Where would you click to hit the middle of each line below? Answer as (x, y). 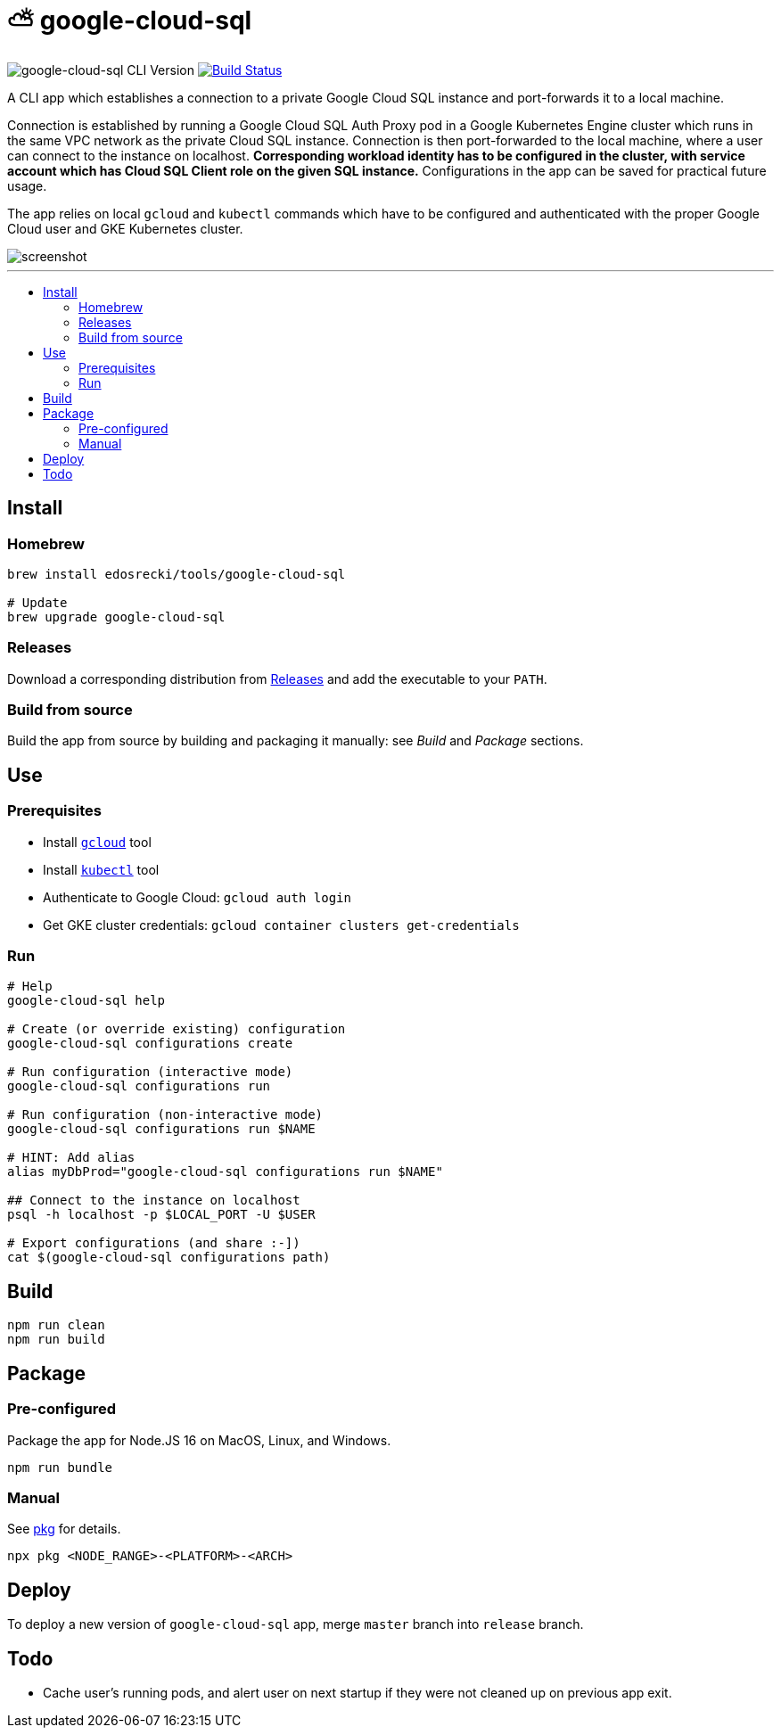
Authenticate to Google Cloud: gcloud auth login (197, 897)
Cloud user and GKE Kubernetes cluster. (125, 228)
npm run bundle (60, 1467)
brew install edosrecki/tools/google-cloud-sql (177, 574)
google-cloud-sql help (86, 1001)
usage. (27, 185)
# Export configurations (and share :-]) (154, 1243)
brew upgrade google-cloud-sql (116, 617)
